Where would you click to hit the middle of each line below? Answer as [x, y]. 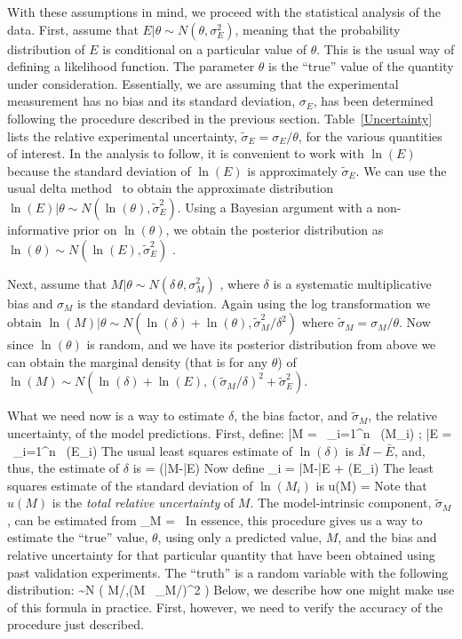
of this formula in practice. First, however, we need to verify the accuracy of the [225, 607]
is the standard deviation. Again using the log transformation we [254, 303]
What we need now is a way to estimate [116, 415]
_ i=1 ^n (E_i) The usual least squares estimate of [153, 450]
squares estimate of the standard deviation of [130, 485]
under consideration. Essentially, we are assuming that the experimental [203, 83]
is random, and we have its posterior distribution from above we [261, 344]
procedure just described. [76, 624]
